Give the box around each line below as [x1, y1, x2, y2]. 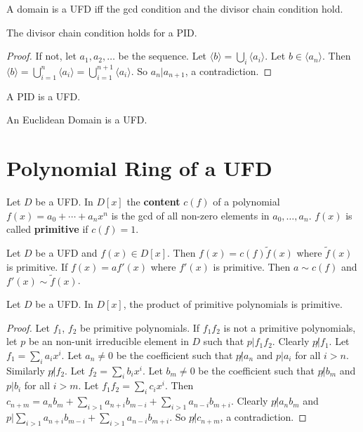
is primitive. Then [213, 259, 291, 274]
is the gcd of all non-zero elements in [111, 208, 270, 222]
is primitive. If [6, 259, 68, 274]
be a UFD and [35, 245, 98, 260]
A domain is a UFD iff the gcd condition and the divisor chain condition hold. [6, 1, 343, 15]
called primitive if [6, 222, 88, 236]
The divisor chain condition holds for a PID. [6, 25, 197, 39]
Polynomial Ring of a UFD [6, 154, 272, 182]
